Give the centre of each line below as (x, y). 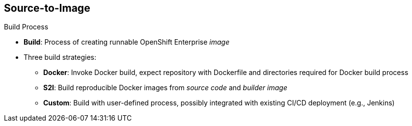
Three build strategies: (60, 57)
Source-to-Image (47, 8)
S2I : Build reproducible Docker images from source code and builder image (165, 88)
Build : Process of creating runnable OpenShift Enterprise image (127, 42)
